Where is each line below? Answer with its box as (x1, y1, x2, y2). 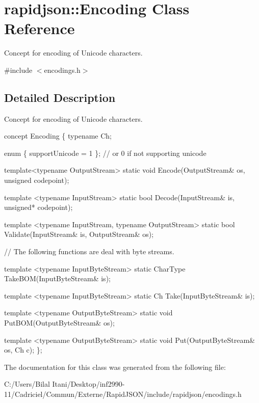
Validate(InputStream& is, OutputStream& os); (4, 229, 154, 239)
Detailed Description (4, 89, 116, 105)
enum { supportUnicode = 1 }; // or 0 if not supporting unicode (4, 147, 206, 158)
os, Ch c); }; (4, 344, 42, 355)
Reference (4, 18, 75, 39)
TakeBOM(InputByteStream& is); (4, 273, 111, 284)
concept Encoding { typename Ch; (4, 130, 112, 141)
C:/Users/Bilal (4, 379, 50, 389)
